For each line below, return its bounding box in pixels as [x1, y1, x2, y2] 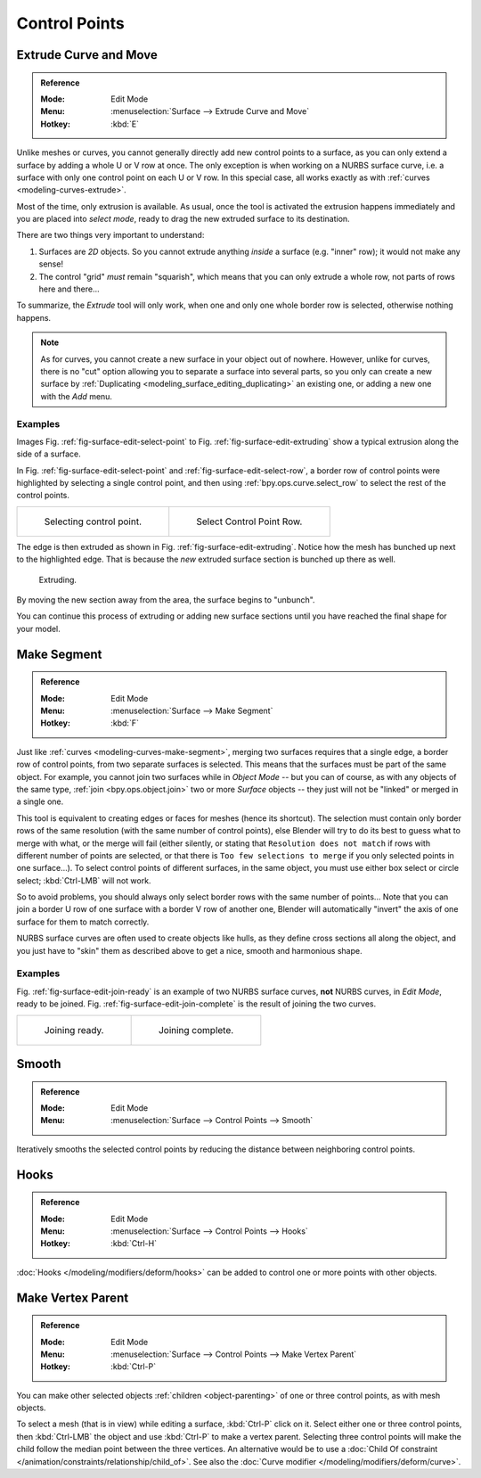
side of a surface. [16, 448, 81, 459]
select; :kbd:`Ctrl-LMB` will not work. [16, 874, 151, 886]
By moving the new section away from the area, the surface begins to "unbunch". [16, 595, 315, 605]
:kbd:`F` [110, 718, 140, 728]
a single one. [16, 796, 64, 807]
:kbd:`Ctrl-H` [110, 1238, 158, 1249]
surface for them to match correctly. [16, 916, 150, 927]
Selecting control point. [44, 515, 143, 528]
